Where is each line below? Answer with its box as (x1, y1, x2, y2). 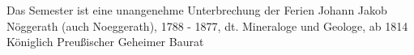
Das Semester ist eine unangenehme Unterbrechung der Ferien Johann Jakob (6, 2, 387, 18)
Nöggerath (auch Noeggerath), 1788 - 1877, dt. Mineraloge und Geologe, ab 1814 (6, 17, 408, 34)
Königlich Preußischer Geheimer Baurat (6, 33, 204, 50)
